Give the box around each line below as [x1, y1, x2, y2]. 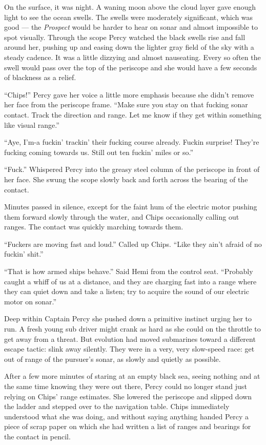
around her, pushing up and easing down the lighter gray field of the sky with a [4, 42, 254, 52]
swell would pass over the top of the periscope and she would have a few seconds [4, 62, 257, 72]
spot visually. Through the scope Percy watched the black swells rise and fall [4, 31, 245, 42]
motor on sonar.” [4, 296, 57, 306]
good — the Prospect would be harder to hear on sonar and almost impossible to [4, 22, 258, 32]
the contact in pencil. [4, 431, 71, 441]
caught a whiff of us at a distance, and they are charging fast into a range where [4, 276, 257, 286]
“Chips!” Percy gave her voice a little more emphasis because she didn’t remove [4, 89, 254, 100]
